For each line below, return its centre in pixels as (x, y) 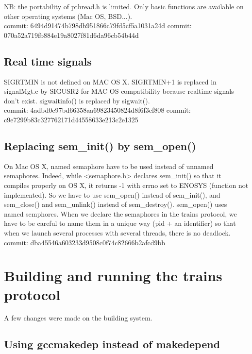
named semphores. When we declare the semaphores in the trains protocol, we (120, 213)
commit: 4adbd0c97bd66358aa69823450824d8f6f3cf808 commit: (97, 110)
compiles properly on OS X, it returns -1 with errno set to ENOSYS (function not (126, 185)
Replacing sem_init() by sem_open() (100, 145)
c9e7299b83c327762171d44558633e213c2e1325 (71, 119)
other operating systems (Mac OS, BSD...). (68, 16)
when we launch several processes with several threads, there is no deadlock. (117, 232)
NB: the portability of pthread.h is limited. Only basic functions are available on (124, 6)
